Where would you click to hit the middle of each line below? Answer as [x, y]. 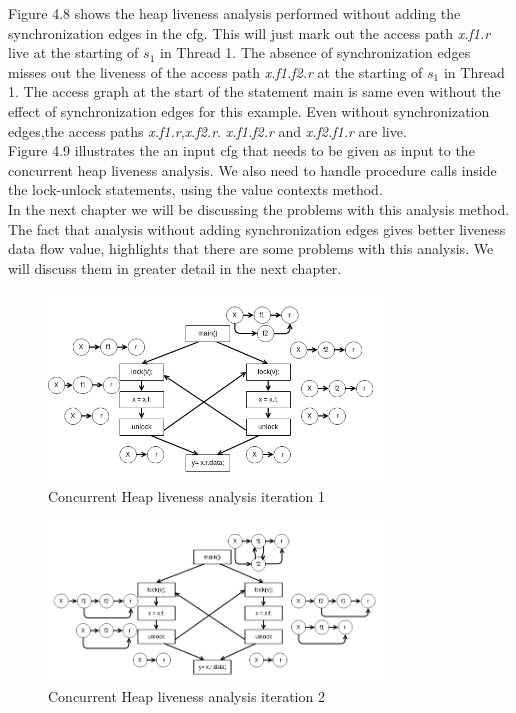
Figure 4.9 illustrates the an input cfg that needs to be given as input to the [241, 150]
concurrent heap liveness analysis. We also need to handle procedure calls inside [252, 169]
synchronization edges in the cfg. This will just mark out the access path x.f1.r [249, 32]
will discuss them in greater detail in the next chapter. [175, 267]
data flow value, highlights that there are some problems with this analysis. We [251, 248]
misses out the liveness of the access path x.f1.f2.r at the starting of [215, 71]
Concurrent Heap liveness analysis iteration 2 [186, 696]
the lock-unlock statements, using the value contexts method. [195, 189]
